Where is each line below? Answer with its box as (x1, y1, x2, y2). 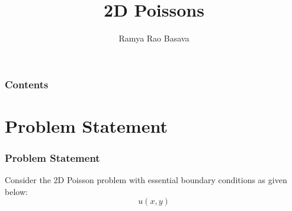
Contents (5, 76, 49, 91)
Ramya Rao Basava (118, 32, 190, 44)
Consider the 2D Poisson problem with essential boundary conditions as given (5, 174, 287, 186)
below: (5, 185, 28, 197)
